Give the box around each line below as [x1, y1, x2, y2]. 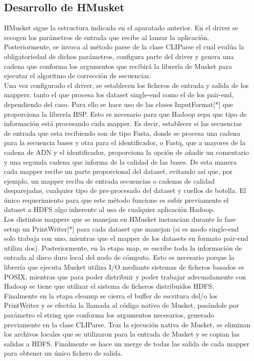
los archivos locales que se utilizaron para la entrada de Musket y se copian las [4, 329, 240, 339]
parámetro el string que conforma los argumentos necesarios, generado [4, 310, 214, 320]
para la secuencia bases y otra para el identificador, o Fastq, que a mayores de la [4, 137, 246, 148]
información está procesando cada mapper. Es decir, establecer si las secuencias [4, 118, 242, 128]
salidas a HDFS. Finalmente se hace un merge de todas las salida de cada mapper [4, 338, 250, 348]
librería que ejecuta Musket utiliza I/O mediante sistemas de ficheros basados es [4, 262, 244, 272]
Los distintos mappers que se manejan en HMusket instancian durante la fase [4, 214, 236, 224]
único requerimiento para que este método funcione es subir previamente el [4, 194, 229, 205]
